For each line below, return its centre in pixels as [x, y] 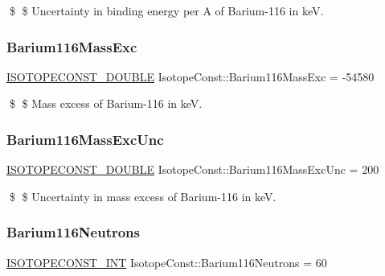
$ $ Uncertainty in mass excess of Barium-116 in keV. [143, 196]
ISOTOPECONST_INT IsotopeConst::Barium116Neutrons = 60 [167, 262]
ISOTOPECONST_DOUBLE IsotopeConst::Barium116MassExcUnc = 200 [193, 169]
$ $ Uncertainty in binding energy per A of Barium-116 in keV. [166, 10]
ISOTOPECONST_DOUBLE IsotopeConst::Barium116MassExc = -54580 [190, 76]
